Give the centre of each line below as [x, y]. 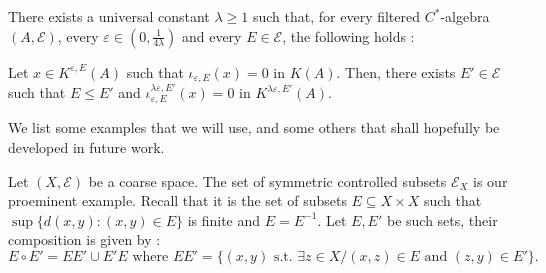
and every [211, 35]
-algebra [465, 16]
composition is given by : [84, 239]
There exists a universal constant [109, 16]
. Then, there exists [396, 71]
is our [490, 180]
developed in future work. [86, 147]
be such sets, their [442, 219]
